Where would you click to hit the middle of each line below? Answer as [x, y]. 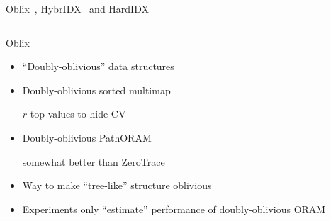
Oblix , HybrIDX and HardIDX [77, 8]
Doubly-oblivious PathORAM [87, 137]
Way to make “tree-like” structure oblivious [117, 185]
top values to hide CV [78, 114]
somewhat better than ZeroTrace [94, 161]
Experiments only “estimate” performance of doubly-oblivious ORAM [174, 209]
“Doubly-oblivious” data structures [98, 66]
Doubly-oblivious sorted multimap [96, 90]
